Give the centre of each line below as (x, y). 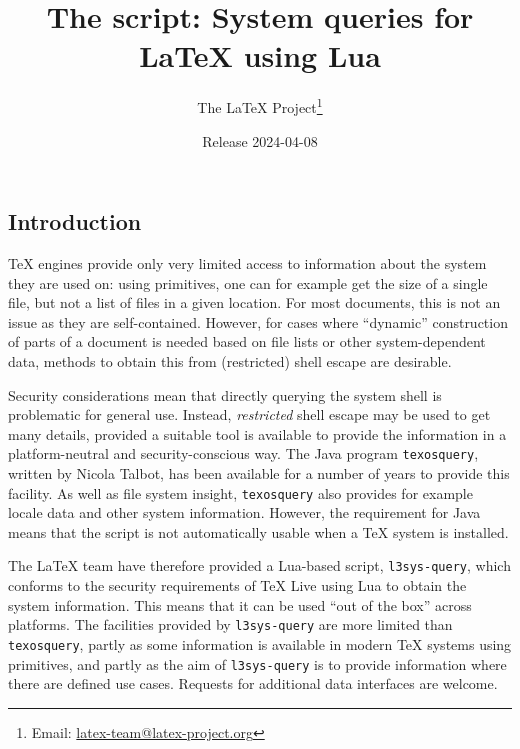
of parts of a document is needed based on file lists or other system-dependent (247, 341)
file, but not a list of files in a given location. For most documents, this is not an (254, 302)
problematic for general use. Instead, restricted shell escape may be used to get (249, 414)
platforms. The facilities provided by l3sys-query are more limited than (230, 624)
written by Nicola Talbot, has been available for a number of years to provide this (259, 472)
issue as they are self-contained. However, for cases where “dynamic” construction (258, 321)
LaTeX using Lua (260, 55)
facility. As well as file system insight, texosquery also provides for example (240, 492)
